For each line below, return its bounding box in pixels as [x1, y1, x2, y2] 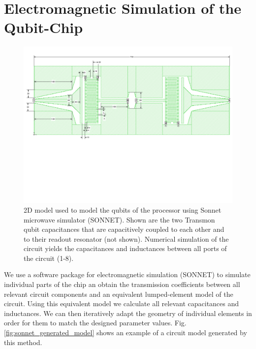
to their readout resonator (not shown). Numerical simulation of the [24, 233, 229, 244]
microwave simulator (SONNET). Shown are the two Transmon [24, 214, 215, 224]
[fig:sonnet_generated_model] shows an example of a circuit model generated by [4, 327, 247, 338]
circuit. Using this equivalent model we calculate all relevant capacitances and [4, 298, 239, 309]
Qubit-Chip [4, 17, 83, 37]
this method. [4, 337, 42, 347]
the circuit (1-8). [24, 253, 74, 263]
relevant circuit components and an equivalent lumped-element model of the [4, 288, 233, 299]
